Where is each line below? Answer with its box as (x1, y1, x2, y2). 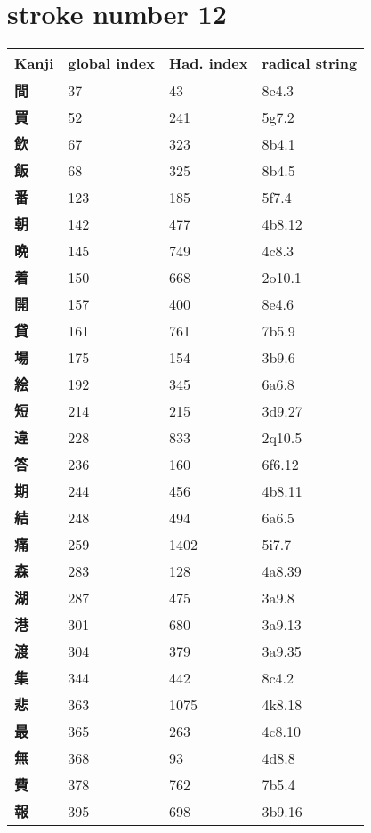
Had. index (168, 53, 248, 74)
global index (68, 53, 155, 74)
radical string (262, 53, 358, 74)
